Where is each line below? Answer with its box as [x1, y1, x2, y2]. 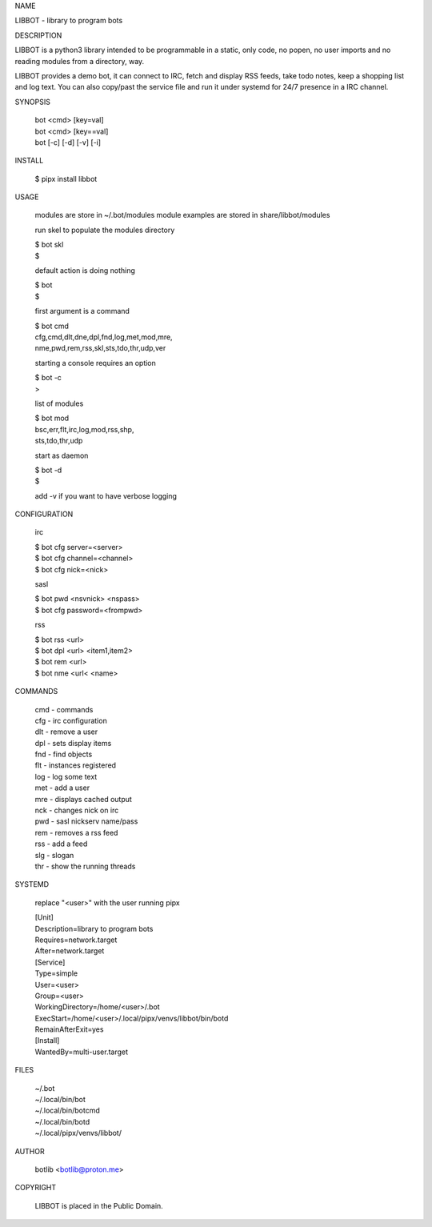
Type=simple [34, 968, 78, 978]
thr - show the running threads [34, 861, 136, 871]
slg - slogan [34, 850, 74, 860]
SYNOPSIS [14, 97, 51, 106]
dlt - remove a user [34, 727, 98, 736]
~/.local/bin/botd [34, 1117, 90, 1126]
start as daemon [34, 451, 89, 460]
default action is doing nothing [34, 266, 136, 275]
